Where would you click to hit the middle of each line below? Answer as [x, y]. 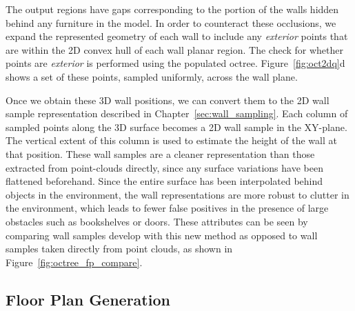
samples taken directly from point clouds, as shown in [119, 249]
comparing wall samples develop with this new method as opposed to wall [162, 235]
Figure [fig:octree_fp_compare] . [74, 262]
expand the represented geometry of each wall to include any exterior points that [177, 36]
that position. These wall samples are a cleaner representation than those [160, 153]
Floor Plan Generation [88, 299]
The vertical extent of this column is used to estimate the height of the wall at [171, 140]
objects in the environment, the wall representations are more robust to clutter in [177, 194]
